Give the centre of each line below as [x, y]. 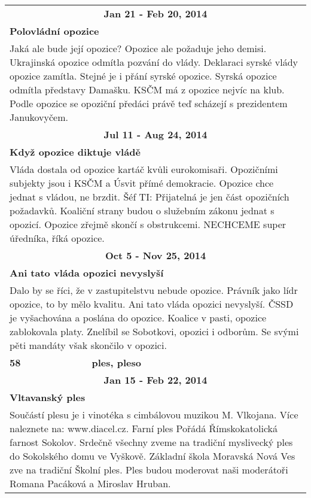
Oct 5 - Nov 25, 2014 [155, 255]
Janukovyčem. [39, 117]
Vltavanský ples [48, 397]
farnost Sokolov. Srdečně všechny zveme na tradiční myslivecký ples [151, 442]
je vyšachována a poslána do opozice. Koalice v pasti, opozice [138, 318]
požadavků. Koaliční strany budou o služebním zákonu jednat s [142, 210]
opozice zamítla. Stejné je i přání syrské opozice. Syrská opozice [143, 76]
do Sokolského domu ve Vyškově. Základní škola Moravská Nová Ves [153, 456]
